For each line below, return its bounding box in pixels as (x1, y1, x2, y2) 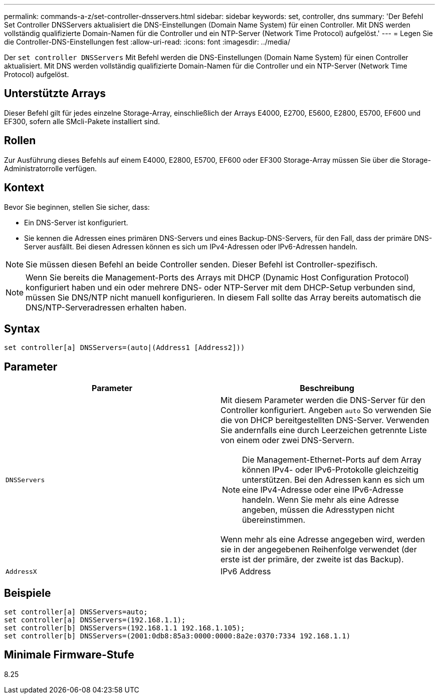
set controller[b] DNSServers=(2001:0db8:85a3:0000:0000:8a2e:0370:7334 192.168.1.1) (4, 632, 351, 640)
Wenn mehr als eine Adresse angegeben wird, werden (221, 534, 425, 545)
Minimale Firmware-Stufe (4, 648, 134, 661)
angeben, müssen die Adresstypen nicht (242, 505, 395, 515)
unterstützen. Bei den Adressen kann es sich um (242, 475, 424, 485)
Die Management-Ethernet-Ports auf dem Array (242, 455, 421, 465)
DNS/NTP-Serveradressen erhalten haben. (26, 302, 187, 312)
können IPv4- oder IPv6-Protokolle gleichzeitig (242, 465, 419, 475)
